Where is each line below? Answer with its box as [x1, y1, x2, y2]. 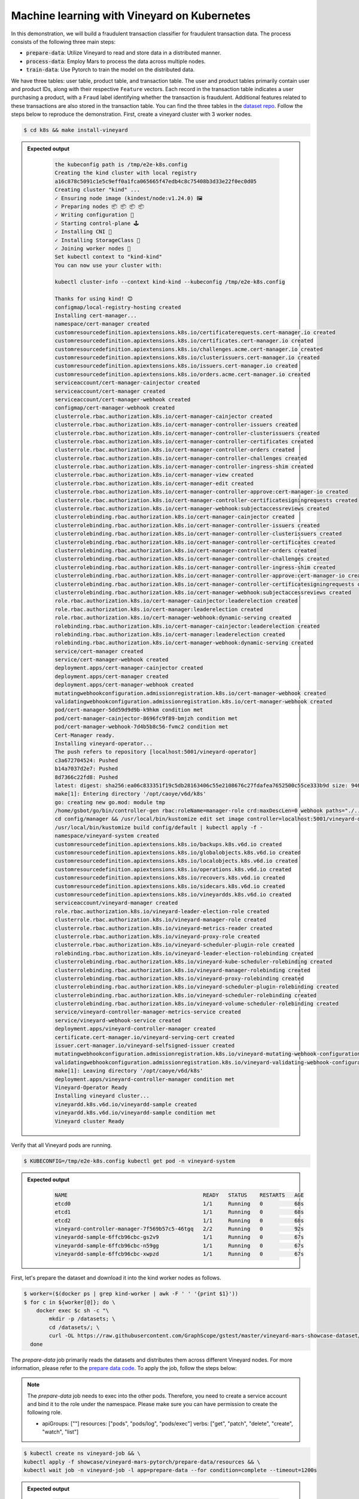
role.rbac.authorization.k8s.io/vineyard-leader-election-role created [54, 908, 269, 914]
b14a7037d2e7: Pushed [54, 765, 118, 772]
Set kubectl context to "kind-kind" [54, 254, 163, 260]
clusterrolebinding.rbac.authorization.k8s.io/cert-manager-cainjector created [54, 513, 295, 520]
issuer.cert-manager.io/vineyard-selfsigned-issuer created [54, 1042, 235, 1049]
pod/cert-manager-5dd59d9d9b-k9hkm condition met [54, 706, 203, 714]
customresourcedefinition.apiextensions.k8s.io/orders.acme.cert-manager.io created [54, 371, 311, 378]
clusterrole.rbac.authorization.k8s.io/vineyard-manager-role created [54, 916, 266, 923]
